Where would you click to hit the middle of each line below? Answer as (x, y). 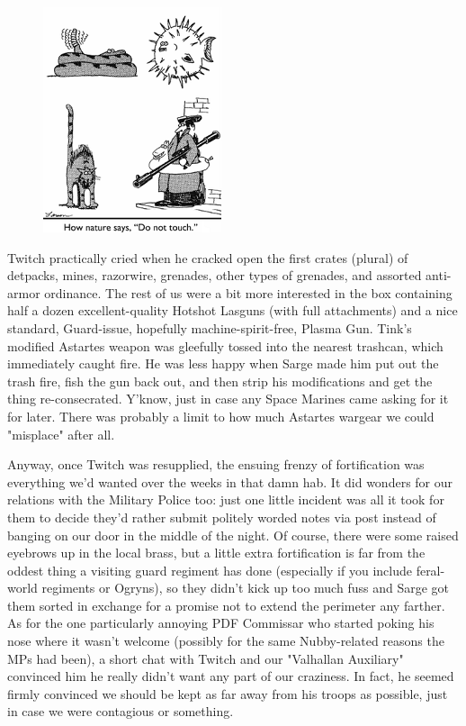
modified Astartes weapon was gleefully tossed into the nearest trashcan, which (225, 345)
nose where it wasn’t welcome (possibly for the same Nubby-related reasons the (226, 641)
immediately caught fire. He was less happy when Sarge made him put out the (223, 363)
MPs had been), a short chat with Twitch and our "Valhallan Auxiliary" (206, 658)
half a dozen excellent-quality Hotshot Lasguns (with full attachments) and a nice (233, 310)
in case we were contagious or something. (121, 711)
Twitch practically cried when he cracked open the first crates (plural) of (208, 257)
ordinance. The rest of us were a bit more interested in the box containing (248, 292)
